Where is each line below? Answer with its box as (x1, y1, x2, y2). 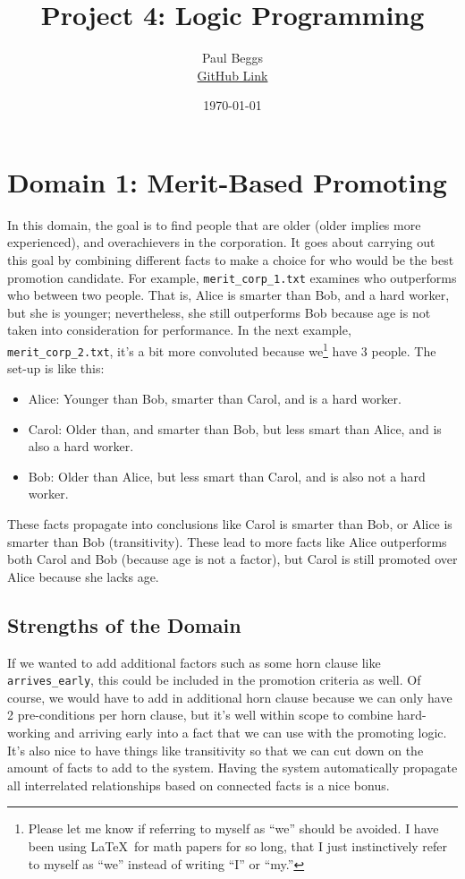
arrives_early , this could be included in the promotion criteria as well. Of (7, 670, 421, 689)
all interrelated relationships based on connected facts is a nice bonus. (7, 775, 390, 794)
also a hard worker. (28, 437, 134, 456)
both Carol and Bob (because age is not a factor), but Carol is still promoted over (7, 550, 458, 568)
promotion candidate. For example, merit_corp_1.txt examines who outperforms (7, 268, 457, 286)
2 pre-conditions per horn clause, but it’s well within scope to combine (7, 705, 393, 724)
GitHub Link (197, 65, 268, 84)
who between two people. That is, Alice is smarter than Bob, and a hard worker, (7, 286, 450, 304)
